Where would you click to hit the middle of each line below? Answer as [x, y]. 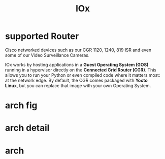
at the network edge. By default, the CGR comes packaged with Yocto [76, 80]
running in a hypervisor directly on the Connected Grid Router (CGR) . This [81, 70]
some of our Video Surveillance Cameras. [47, 55]
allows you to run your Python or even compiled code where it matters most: [82, 75]
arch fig [21, 106]
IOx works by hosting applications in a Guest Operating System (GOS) [77, 64]
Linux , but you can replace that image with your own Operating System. [78, 85]
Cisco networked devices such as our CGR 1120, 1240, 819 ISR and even [78, 50]
